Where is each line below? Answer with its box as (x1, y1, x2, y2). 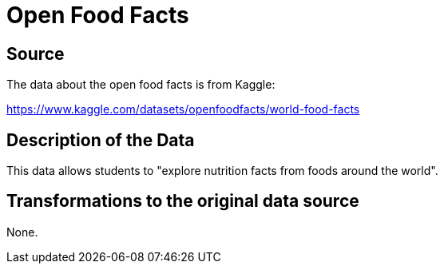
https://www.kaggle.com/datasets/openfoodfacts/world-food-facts (6, 102, 360, 117)
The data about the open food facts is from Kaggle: (6, 77, 276, 92)
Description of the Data (6, 129, 195, 150)
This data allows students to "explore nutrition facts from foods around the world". (6, 164, 438, 178)
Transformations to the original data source (6, 191, 359, 212)
